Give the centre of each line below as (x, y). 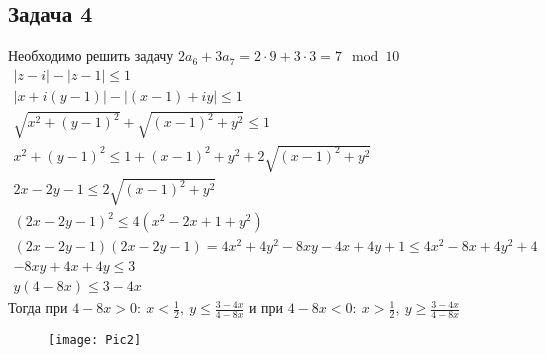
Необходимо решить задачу (91, 55)
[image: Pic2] (95, 340)
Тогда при (38, 307)
